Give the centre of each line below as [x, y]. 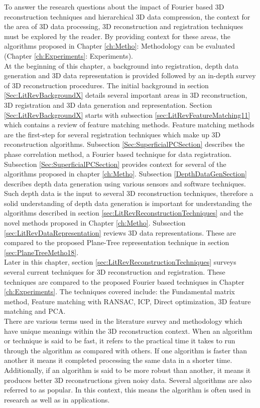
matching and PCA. [35, 311]
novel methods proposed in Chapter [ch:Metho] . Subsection [95, 223]
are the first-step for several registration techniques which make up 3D [112, 134]
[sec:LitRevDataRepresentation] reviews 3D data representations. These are [120, 232]
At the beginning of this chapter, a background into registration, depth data [121, 65]
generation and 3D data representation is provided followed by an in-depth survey [130, 75]
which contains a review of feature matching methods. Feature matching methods [129, 125]
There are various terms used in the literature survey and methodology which [123, 321]
